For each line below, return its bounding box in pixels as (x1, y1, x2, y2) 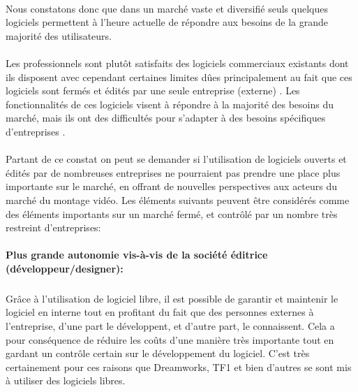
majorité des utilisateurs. (6, 28, 112, 43)
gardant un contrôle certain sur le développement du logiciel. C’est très (6, 346, 310, 361)
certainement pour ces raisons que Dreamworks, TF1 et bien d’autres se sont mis (6, 359, 352, 374)
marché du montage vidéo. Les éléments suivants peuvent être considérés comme (6, 192, 350, 207)
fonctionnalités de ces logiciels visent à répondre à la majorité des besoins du (6, 96, 334, 111)
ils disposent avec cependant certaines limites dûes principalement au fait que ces (6, 69, 352, 84)
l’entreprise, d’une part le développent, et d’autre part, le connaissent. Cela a (6, 319, 335, 333)
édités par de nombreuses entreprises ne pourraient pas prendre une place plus (6, 165, 341, 180)
